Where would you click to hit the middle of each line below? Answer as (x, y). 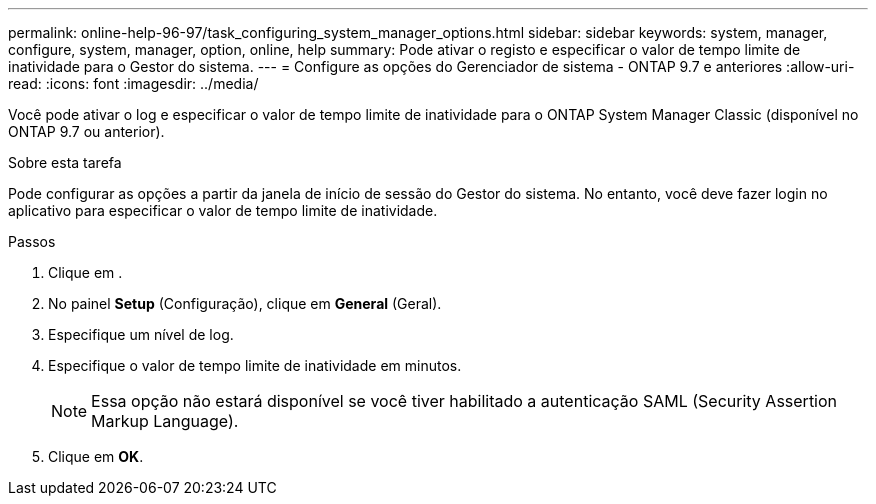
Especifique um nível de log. (141, 334)
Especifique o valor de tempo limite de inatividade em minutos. (255, 365)
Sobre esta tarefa (65, 162)
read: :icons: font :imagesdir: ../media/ (133, 83)
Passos (32, 241)
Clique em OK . (96, 456)
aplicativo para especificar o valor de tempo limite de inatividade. (223, 210)
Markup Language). (165, 421)
